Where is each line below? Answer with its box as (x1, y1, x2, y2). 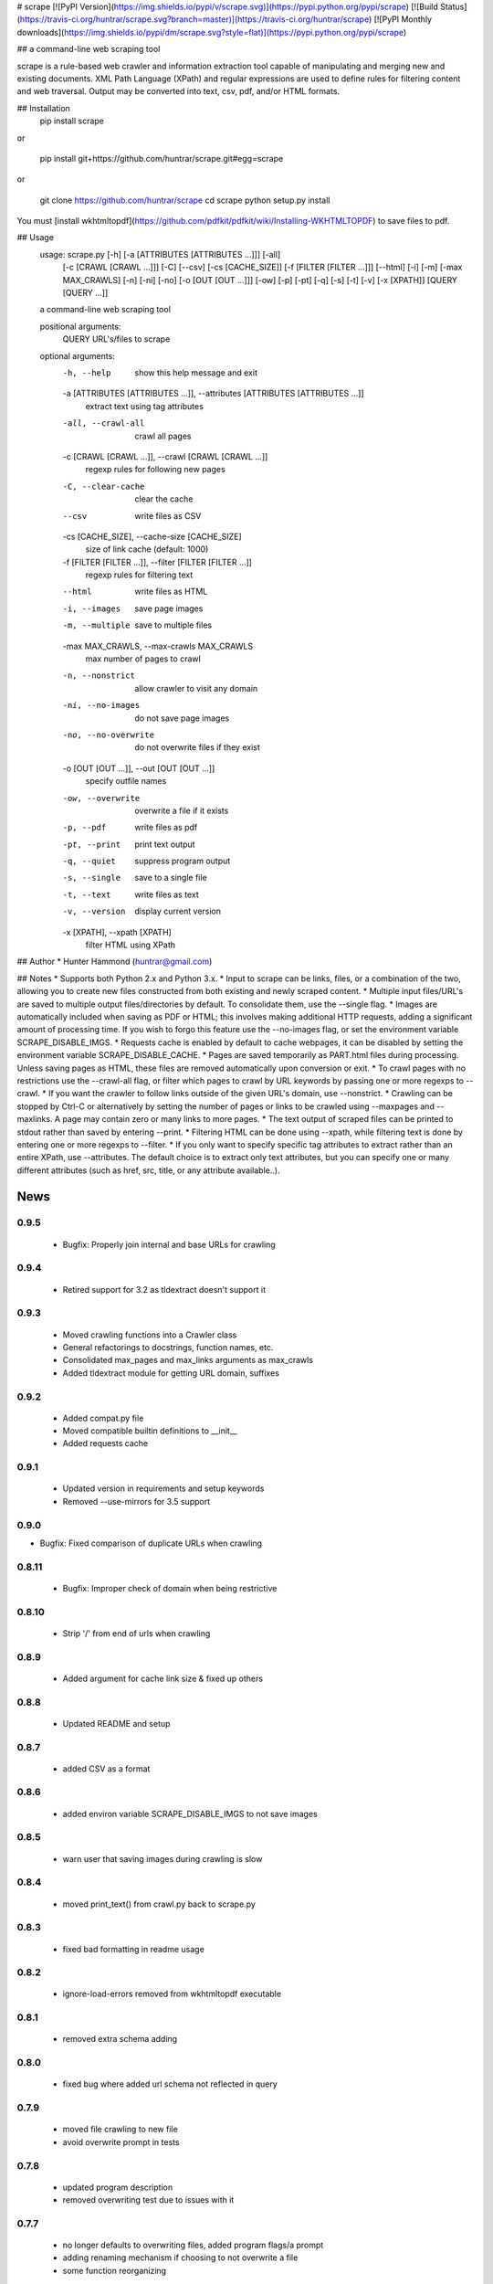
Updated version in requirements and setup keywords (62, 1483, 265, 1494)
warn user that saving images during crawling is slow (62, 1853, 263, 1864)
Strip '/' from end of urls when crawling (62, 1627, 211, 1639)
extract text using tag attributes (85, 400, 205, 411)
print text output (134, 839, 195, 850)
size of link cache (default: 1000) (85, 544, 209, 555)
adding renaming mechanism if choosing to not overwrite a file (62, 2252, 299, 2263)
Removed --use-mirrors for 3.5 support (62, 1496, 211, 1507)
